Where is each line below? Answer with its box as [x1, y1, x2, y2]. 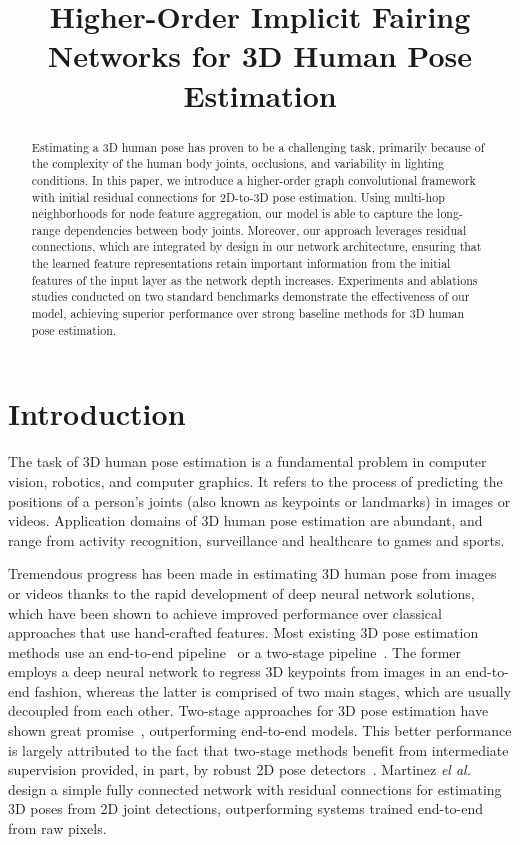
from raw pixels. [8, 818, 107, 839]
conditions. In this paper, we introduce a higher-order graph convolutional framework [31, 171, 476, 188]
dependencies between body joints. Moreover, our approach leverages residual [64, 221, 467, 238]
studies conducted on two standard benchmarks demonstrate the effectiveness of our [31, 288, 470, 305]
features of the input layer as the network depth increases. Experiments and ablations [31, 271, 478, 288]
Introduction [8, 393, 186, 434]
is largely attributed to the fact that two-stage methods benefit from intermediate [8, 739, 509, 760]
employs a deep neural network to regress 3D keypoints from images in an [8, 661, 461, 682]
